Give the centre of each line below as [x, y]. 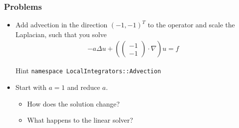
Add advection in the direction [61, 25]
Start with [31, 87]
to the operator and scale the [191, 25]
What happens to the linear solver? [80, 120]
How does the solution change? [73, 103]
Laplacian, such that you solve [61, 34]
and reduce [84, 87]
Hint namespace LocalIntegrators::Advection [88, 71]
